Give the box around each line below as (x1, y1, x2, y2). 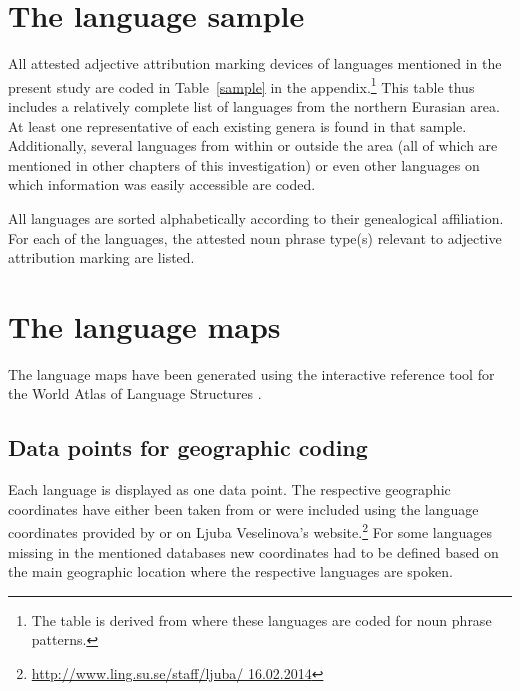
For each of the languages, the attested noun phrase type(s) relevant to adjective (8, 227, 502, 248)
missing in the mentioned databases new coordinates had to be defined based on (8, 541, 499, 562)
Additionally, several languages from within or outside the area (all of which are (8, 135, 498, 156)
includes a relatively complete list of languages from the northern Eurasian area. (8, 95, 500, 116)
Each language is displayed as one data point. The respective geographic (8, 479, 451, 500)
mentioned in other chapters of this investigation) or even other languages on (8, 154, 480, 175)
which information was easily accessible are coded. (8, 174, 316, 195)
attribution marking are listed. (8, 247, 195, 268)
